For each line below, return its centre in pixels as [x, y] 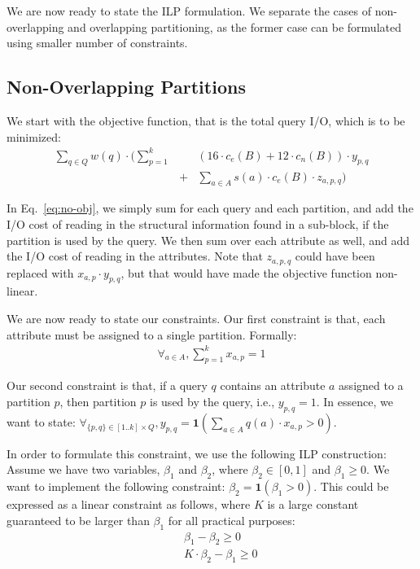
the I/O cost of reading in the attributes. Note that [135, 256]
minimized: [34, 136]
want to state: [41, 421]
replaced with [40, 272]
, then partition [98, 402]
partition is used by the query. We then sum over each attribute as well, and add [208, 240]
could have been [335, 256]
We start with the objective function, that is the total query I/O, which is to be [206, 120]
